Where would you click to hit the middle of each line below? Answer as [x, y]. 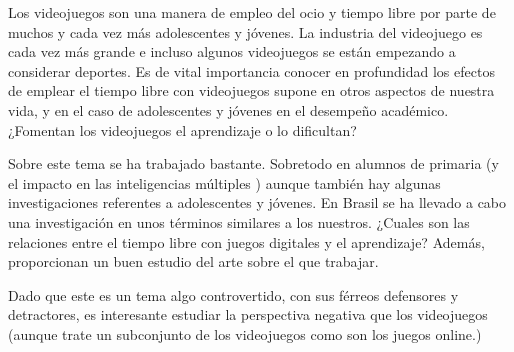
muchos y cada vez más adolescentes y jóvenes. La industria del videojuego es [245, 31]
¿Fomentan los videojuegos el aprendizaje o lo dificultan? [182, 129]
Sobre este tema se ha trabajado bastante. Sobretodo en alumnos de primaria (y [253, 163]
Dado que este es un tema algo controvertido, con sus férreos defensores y [233, 294]
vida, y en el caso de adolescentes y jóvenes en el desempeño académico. [228, 109]
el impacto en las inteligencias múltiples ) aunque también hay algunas [224, 182]
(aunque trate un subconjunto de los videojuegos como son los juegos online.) [245, 333]
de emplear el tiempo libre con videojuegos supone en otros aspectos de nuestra [251, 90]
